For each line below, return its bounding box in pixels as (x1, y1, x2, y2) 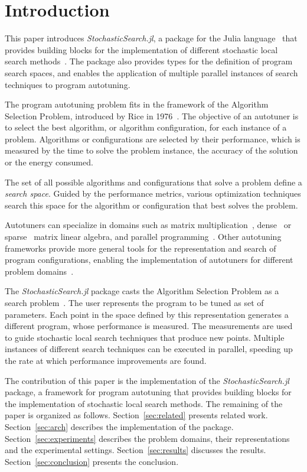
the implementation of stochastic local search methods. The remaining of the (5, 397, 283, 409)
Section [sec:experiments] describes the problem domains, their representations (5, 432, 290, 444)
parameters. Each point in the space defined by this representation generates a (5, 308, 289, 320)
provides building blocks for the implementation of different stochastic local (5, 43, 278, 56)
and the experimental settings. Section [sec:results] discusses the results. (5, 444, 266, 456)
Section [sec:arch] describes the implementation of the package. (5, 420, 234, 432)
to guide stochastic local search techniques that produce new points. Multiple (5, 331, 285, 343)
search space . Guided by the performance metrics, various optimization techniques (5, 187, 301, 200)
